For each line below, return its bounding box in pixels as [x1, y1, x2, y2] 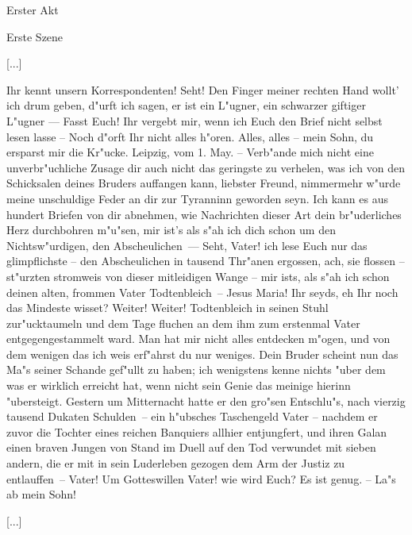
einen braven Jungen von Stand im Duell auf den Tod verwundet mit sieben [6, 439, 376, 456]
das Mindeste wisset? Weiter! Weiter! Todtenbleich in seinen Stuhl [6, 299, 329, 316]
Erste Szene [6, 28, 64, 44]
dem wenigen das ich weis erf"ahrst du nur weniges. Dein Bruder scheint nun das [6, 345, 399, 362]
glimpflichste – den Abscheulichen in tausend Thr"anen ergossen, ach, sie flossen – [6, 252, 405, 269]
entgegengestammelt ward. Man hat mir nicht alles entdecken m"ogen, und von [6, 330, 391, 347]
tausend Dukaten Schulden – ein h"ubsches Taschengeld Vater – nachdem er [6, 408, 378, 425]
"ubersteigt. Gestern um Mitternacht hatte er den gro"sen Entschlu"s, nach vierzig [6, 392, 406, 409]
